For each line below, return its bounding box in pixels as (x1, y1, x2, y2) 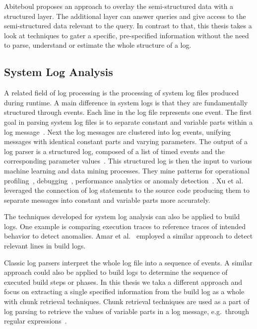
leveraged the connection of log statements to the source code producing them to (4, 185, 250, 195)
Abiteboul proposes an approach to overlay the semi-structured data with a (4, 1, 234, 11)
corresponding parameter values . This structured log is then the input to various (4, 156, 252, 166)
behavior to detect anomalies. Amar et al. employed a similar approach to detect (4, 231, 253, 241)
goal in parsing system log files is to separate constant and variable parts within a (4, 116, 253, 127)
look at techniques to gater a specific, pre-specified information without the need (4, 30, 249, 40)
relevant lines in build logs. (4, 241, 86, 251)
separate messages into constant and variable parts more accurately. (4, 194, 210, 205)
